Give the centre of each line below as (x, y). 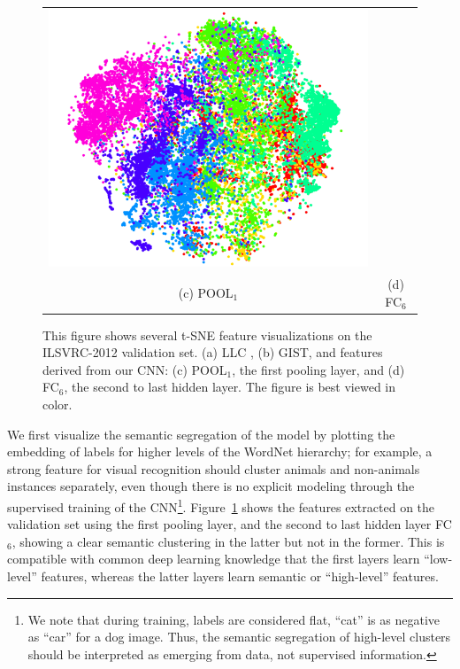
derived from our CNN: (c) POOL (135, 369)
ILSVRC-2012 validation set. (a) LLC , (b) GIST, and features (213, 352)
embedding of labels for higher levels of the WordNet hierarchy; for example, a (220, 451)
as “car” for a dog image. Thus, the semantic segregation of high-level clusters (239, 637)
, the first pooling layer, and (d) (318, 369)
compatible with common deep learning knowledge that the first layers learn (214, 559)
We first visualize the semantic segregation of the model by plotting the (201, 434)
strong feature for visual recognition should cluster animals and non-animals (214, 468)
